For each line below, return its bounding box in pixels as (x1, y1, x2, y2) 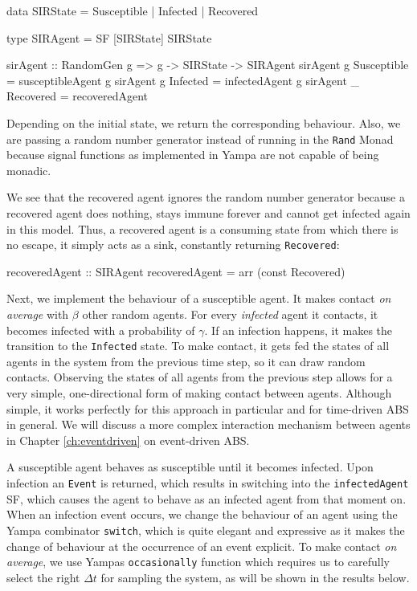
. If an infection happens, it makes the (204, 321, 393, 338)
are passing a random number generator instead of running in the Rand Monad (6, 130, 394, 147)
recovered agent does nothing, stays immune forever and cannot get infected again (6, 205, 411, 221)
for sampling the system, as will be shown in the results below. (100, 569, 410, 585)
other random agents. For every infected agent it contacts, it (82, 306, 378, 323)
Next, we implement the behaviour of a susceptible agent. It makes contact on (6, 290, 391, 307)
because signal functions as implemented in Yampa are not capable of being (6, 146, 379, 163)
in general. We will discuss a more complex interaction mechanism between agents (6, 416, 411, 433)
